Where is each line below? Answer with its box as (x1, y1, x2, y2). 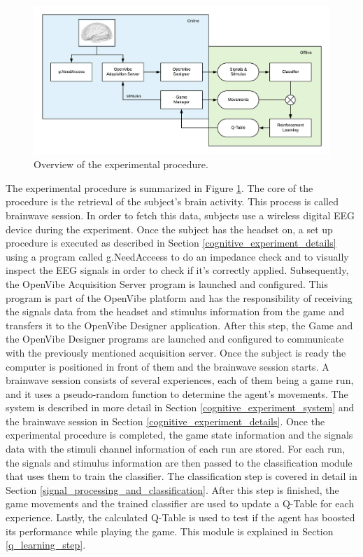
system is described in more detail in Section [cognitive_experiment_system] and (6, 400, 355, 415)
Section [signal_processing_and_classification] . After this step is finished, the (6, 482, 339, 497)
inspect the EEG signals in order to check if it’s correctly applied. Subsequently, (6, 263, 349, 277)
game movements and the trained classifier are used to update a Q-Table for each (6, 496, 355, 511)
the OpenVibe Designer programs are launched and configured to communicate (6, 331, 344, 346)
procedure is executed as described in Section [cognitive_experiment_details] (6, 235, 336, 250)
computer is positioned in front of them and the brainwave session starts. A (6, 359, 329, 373)
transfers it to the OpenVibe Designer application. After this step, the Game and (6, 317, 353, 332)
